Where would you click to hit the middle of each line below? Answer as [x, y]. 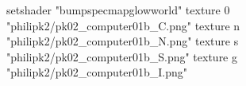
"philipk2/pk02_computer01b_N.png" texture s [123, 41]
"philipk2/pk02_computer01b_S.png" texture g [122, 56]
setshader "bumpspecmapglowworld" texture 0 [118, 10]
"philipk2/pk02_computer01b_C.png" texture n [123, 25]
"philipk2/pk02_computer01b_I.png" [97, 72]
